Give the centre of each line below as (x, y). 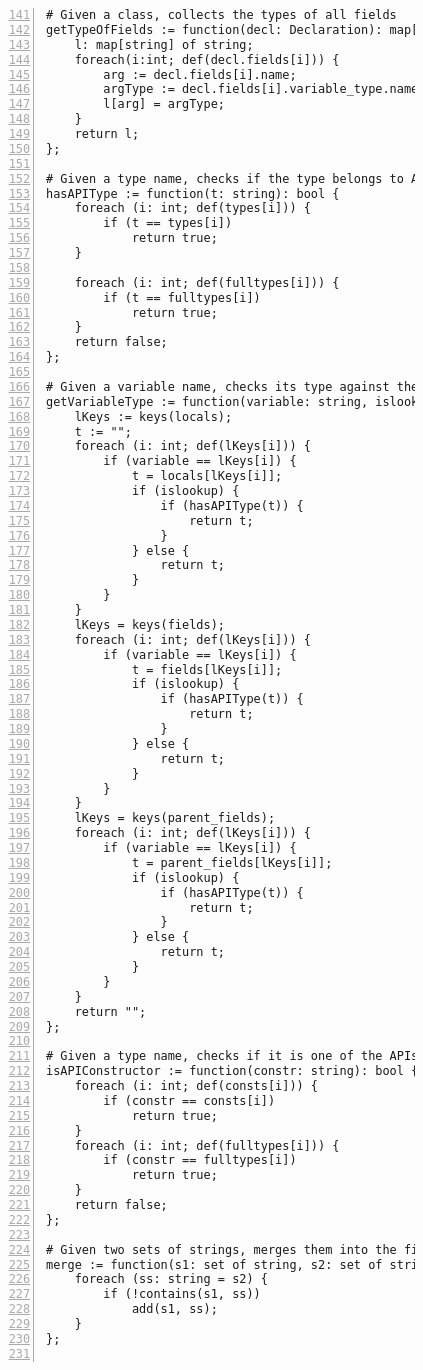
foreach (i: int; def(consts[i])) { (196, 1086)
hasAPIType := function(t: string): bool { (193, 193)
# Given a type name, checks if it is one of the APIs (232, 1056)
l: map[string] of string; (164, 44)
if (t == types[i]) (168, 223)
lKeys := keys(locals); (153, 416)
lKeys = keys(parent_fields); (175, 818)
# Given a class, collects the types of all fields (221, 15)
